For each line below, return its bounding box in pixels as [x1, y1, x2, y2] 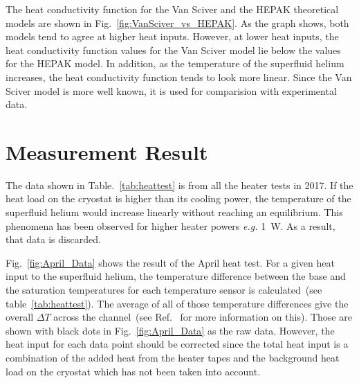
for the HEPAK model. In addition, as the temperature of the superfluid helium [6, 56, 344, 71]
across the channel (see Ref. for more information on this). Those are [53, 310, 352, 324]
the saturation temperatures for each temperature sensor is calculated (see [6, 283, 322, 297]
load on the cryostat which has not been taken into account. [6, 364, 261, 378]
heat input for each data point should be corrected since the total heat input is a [6, 337, 349, 351]
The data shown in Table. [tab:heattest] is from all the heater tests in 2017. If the [6, 177, 353, 192]
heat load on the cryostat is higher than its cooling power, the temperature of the [6, 191, 351, 206]
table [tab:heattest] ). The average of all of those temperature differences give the [6, 296, 349, 310]
